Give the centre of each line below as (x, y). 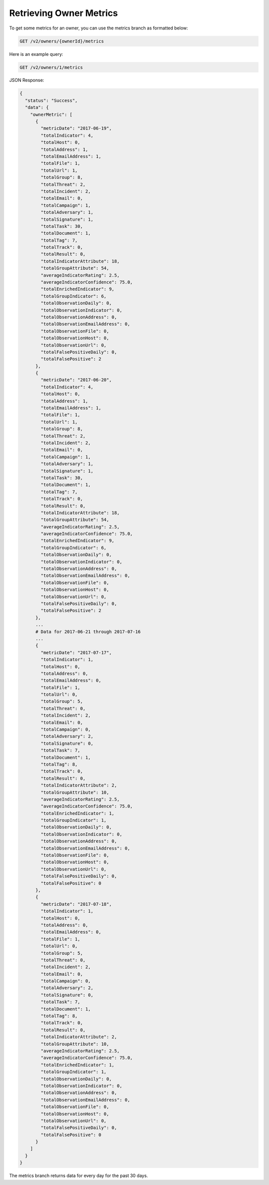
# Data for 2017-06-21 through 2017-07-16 (88, 631)
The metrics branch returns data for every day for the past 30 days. (78, 1176)
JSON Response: (27, 80)
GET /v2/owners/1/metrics (51, 67)
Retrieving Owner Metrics (64, 13)
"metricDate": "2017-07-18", (76, 904)
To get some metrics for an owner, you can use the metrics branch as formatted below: (99, 28)
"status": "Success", (52, 100)
